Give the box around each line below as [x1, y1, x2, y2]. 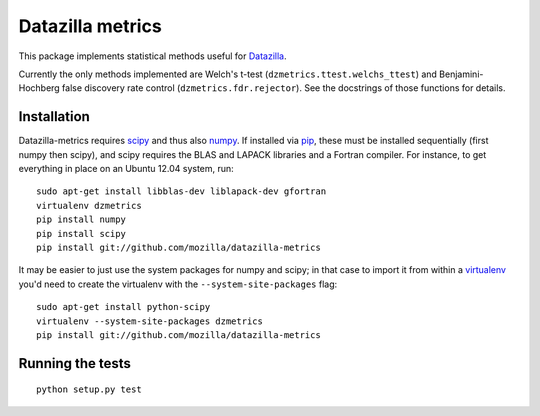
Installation [18, 108, 90, 125]
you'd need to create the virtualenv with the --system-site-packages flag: [18, 278, 338, 290]
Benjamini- [438, 68, 484, 80]
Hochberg [18, 82, 60, 94]
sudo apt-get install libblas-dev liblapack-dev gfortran [36, 186, 327, 197]
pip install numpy [36, 214, 127, 225]
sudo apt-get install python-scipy [36, 301, 211, 313]
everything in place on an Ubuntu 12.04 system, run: [18, 163, 234, 175]
